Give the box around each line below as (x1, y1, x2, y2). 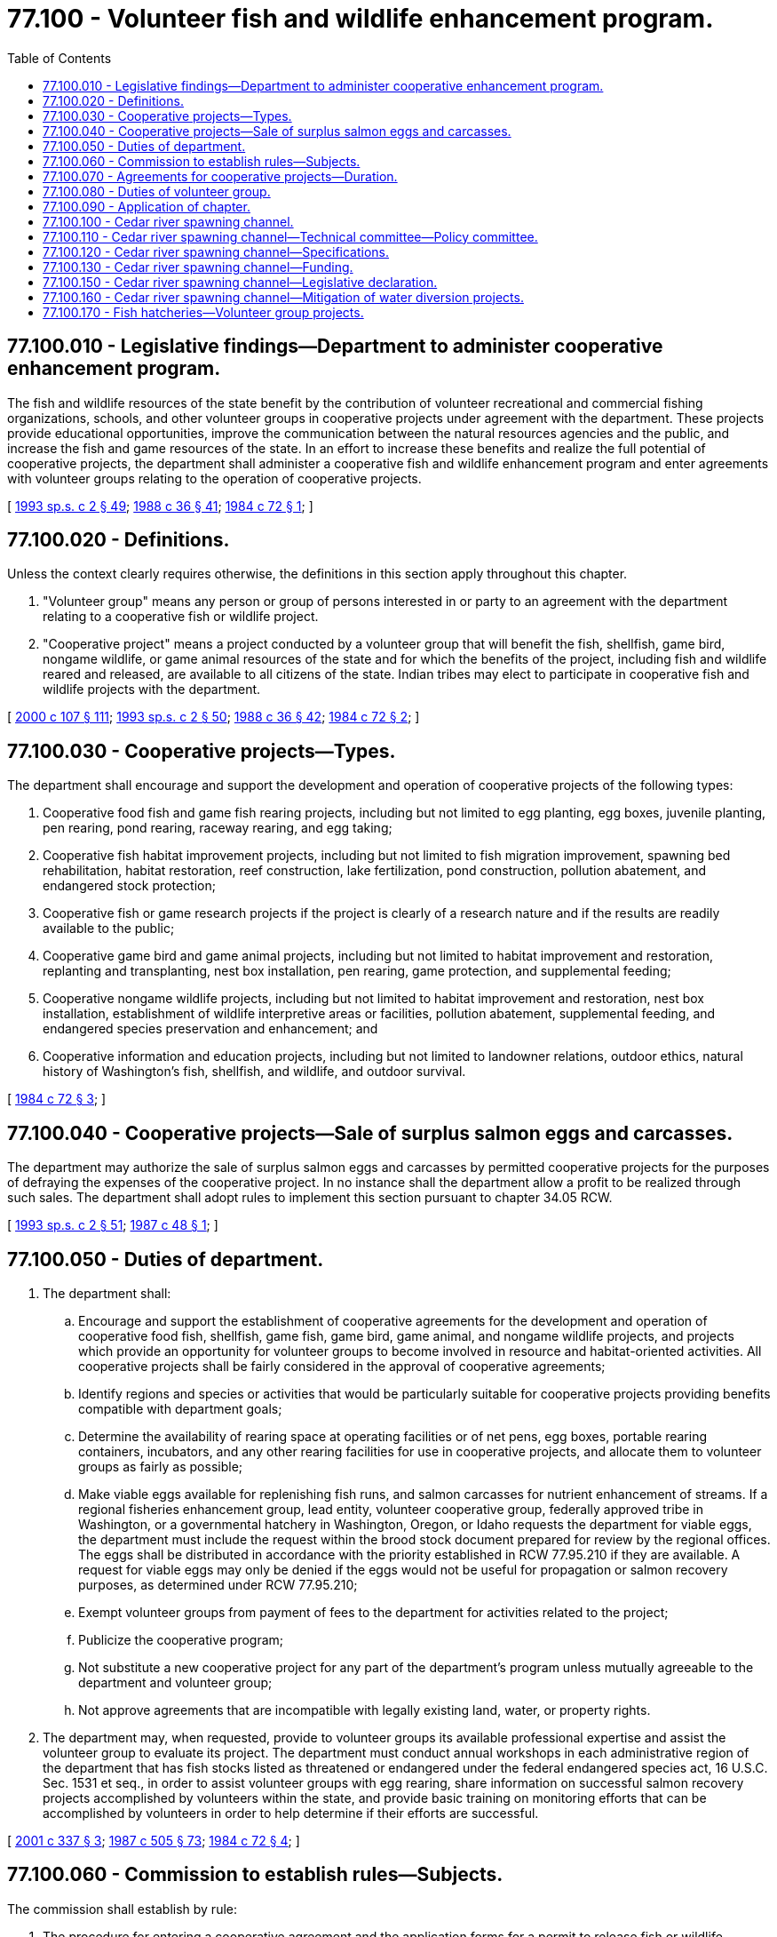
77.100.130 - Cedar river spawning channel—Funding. (43, 259, 353, 275)
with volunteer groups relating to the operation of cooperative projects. (7, 470, 422, 486)
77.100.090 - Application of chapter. (43, 198, 250, 214)
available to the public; (43, 921, 175, 937)
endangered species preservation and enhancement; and (43, 1021, 378, 1037)
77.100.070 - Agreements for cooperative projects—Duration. (43, 168, 398, 184)
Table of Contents (7, 50, 112, 66)
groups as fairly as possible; (78, 1458, 243, 1474)
